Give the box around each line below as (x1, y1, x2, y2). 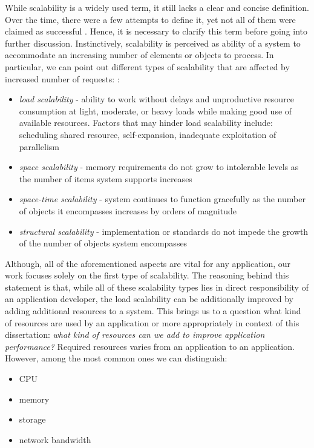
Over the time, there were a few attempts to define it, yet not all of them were (5, 13, 296, 25)
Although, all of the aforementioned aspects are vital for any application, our (5, 257, 291, 269)
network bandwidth (19, 433, 91, 446)
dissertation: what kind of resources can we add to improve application (5, 328, 265, 341)
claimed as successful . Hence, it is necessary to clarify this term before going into (5, 25, 308, 38)
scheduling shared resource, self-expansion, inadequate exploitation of (19, 128, 276, 140)
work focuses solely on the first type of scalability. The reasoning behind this (5, 269, 289, 282)
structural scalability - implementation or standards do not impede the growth (19, 225, 309, 237)
